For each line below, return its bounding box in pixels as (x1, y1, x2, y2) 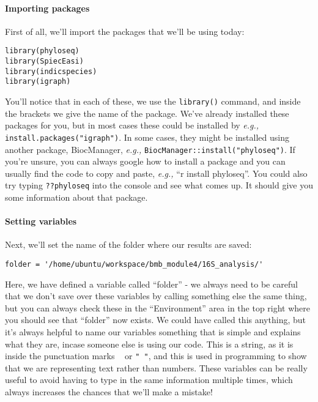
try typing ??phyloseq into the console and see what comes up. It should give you (5, 179, 313, 192)
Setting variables (5, 215, 77, 228)
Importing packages (5, 1, 90, 14)
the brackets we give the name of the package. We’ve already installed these (5, 106, 289, 119)
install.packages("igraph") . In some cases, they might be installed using (5, 130, 289, 143)
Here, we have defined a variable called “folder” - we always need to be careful (5, 277, 298, 290)
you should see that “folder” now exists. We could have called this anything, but (5, 313, 306, 326)
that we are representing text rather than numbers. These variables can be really (5, 361, 308, 374)
